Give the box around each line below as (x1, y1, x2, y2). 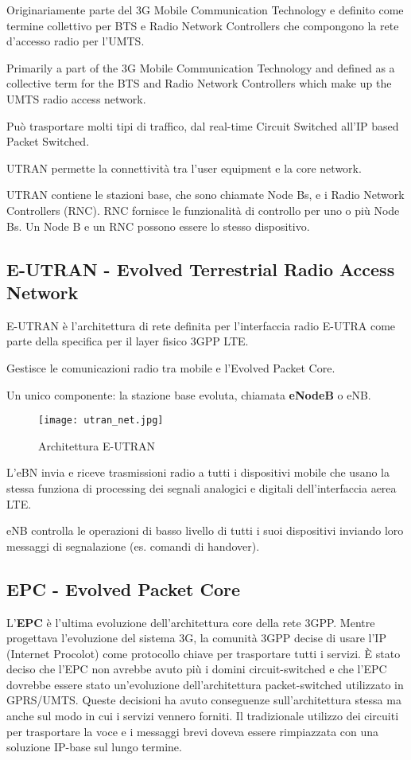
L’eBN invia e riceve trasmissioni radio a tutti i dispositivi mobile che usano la (6, 464, 390, 481)
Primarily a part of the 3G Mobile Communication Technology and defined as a (6, 59, 395, 76)
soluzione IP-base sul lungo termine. (6, 739, 182, 755)
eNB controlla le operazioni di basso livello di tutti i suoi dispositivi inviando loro (6, 522, 404, 539)
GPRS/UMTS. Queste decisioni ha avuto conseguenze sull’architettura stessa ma (6, 692, 401, 708)
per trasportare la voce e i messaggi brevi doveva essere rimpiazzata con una (6, 723, 379, 739)
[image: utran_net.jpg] (38, 415, 164, 427)
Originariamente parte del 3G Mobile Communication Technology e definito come (6, 2, 404, 18)
